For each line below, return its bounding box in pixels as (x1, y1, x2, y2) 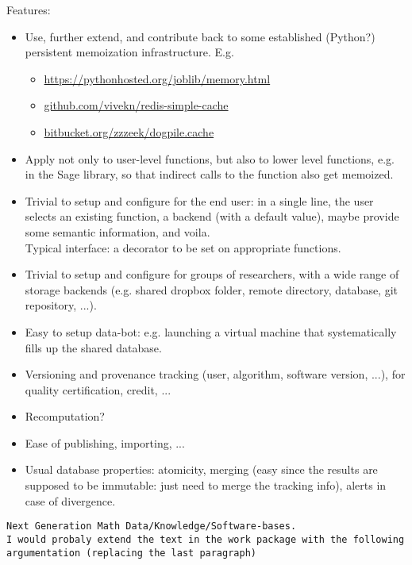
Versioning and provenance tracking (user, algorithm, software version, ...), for (25, 366, 406, 382)
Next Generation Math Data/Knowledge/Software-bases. (6, 521, 297, 532)
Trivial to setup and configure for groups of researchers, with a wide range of (25, 266, 399, 282)
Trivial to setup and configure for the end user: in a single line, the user (25, 192, 374, 209)
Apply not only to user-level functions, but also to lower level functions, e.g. (25, 150, 395, 167)
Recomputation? (25, 408, 105, 425)
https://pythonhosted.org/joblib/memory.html (44, 70, 271, 86)
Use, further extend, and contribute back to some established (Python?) (25, 28, 375, 44)
